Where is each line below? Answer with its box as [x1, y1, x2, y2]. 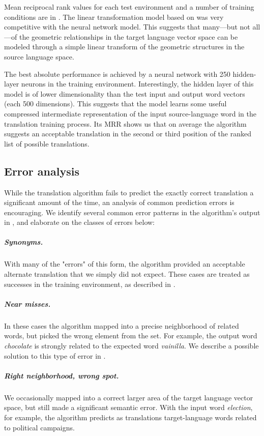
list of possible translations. [4, 138, 90, 149]
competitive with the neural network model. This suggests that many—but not [4, 21, 250, 32]
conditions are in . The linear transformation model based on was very [4, 11, 224, 22]
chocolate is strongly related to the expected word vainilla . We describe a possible [4, 340, 259, 351]
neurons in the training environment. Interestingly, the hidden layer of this [21, 78, 254, 89]
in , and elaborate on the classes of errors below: [4, 217, 155, 227]
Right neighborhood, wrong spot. [4, 370, 119, 381]
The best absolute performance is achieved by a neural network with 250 [4, 68, 230, 79]
